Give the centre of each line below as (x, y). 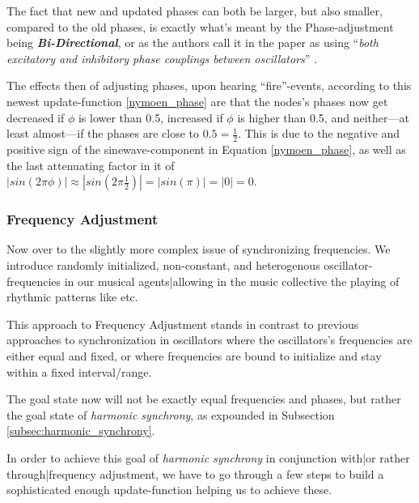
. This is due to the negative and (319, 133)
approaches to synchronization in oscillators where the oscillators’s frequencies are (209, 340)
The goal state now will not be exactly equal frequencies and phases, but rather (204, 399)
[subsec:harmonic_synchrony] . (81, 431)
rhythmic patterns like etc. (72, 297)
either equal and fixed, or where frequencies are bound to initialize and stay (194, 355)
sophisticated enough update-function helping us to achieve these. (169, 490)
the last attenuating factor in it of (91, 165)
